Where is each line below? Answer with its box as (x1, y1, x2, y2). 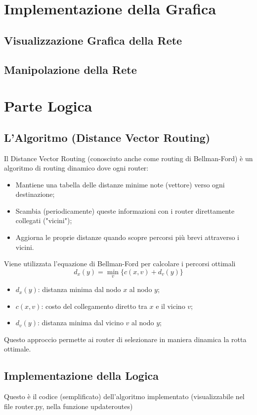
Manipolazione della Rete (4, 61, 137, 77)
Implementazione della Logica (4, 368, 159, 383)
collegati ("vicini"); (15, 215, 72, 226)
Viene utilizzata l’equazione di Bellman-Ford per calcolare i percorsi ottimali (4, 258, 236, 269)
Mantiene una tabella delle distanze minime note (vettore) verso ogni (15, 179, 225, 189)
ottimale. (4, 344, 31, 354)
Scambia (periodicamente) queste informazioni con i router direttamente (15, 205, 235, 216)
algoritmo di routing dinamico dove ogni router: (4, 163, 149, 173)
